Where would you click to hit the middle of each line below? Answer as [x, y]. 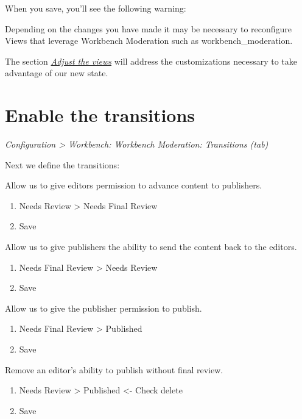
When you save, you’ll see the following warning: [96, 8]
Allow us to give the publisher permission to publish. [104, 308]
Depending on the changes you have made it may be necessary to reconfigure [149, 28]
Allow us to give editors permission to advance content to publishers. [134, 185]
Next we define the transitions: [62, 164]
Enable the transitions [100, 115]
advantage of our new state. [57, 73]
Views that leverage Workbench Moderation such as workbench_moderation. [149, 41]
